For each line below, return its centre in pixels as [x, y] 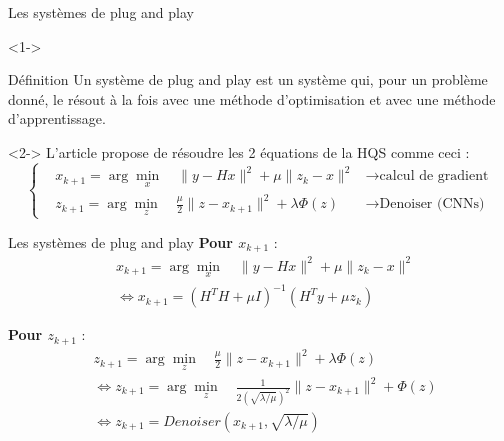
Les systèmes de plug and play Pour [120, 241]
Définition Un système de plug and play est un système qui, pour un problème [248, 79]
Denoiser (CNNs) [432, 204]
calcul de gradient [434, 176]
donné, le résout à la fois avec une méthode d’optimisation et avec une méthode [252, 98]
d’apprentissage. [57, 118]
